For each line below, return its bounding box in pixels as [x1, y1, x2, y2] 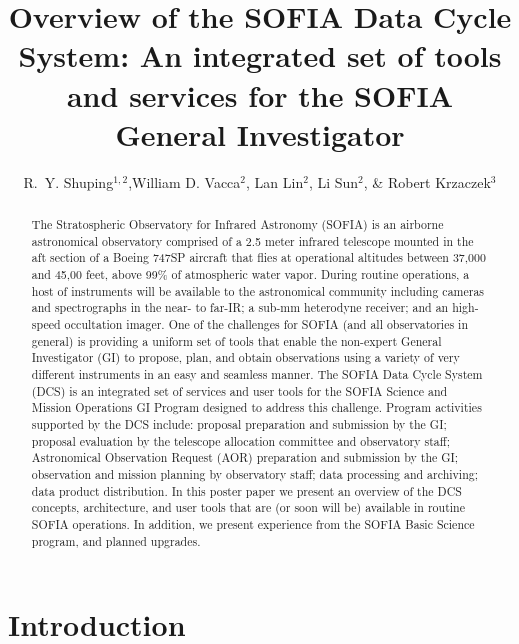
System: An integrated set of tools [18, 35, 502, 76]
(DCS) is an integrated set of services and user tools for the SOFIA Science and [31, 382, 448, 399]
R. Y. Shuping [23, 171, 114, 192]
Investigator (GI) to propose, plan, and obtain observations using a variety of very [31, 349, 460, 366]
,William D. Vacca [128, 171, 241, 192]
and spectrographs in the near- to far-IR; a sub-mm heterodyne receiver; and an [31, 299, 449, 316]
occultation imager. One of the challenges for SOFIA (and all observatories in [64, 316, 469, 333]
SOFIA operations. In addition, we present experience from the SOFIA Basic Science [31, 515, 475, 532]
